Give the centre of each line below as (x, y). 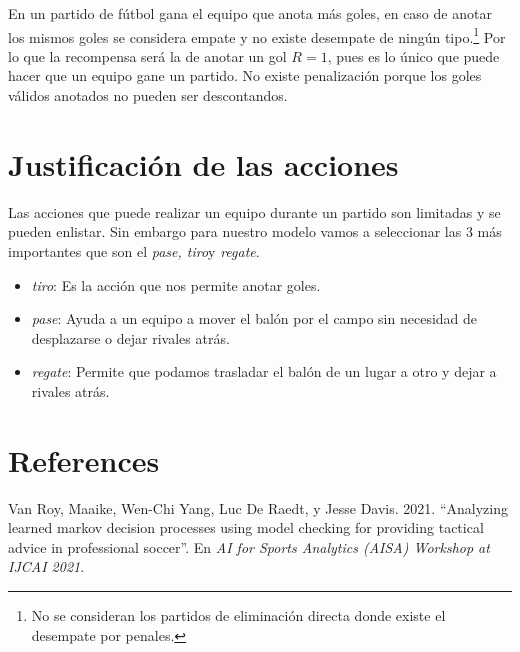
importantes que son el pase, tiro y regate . (134, 250)
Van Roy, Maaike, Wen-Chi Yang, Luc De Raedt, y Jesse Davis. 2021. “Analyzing (258, 507)
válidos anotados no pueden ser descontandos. (148, 95)
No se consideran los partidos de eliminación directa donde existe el (238, 615)
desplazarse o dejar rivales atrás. (130, 337)
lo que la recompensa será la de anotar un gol (147, 55)
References (84, 459)
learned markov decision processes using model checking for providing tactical (246, 527)
